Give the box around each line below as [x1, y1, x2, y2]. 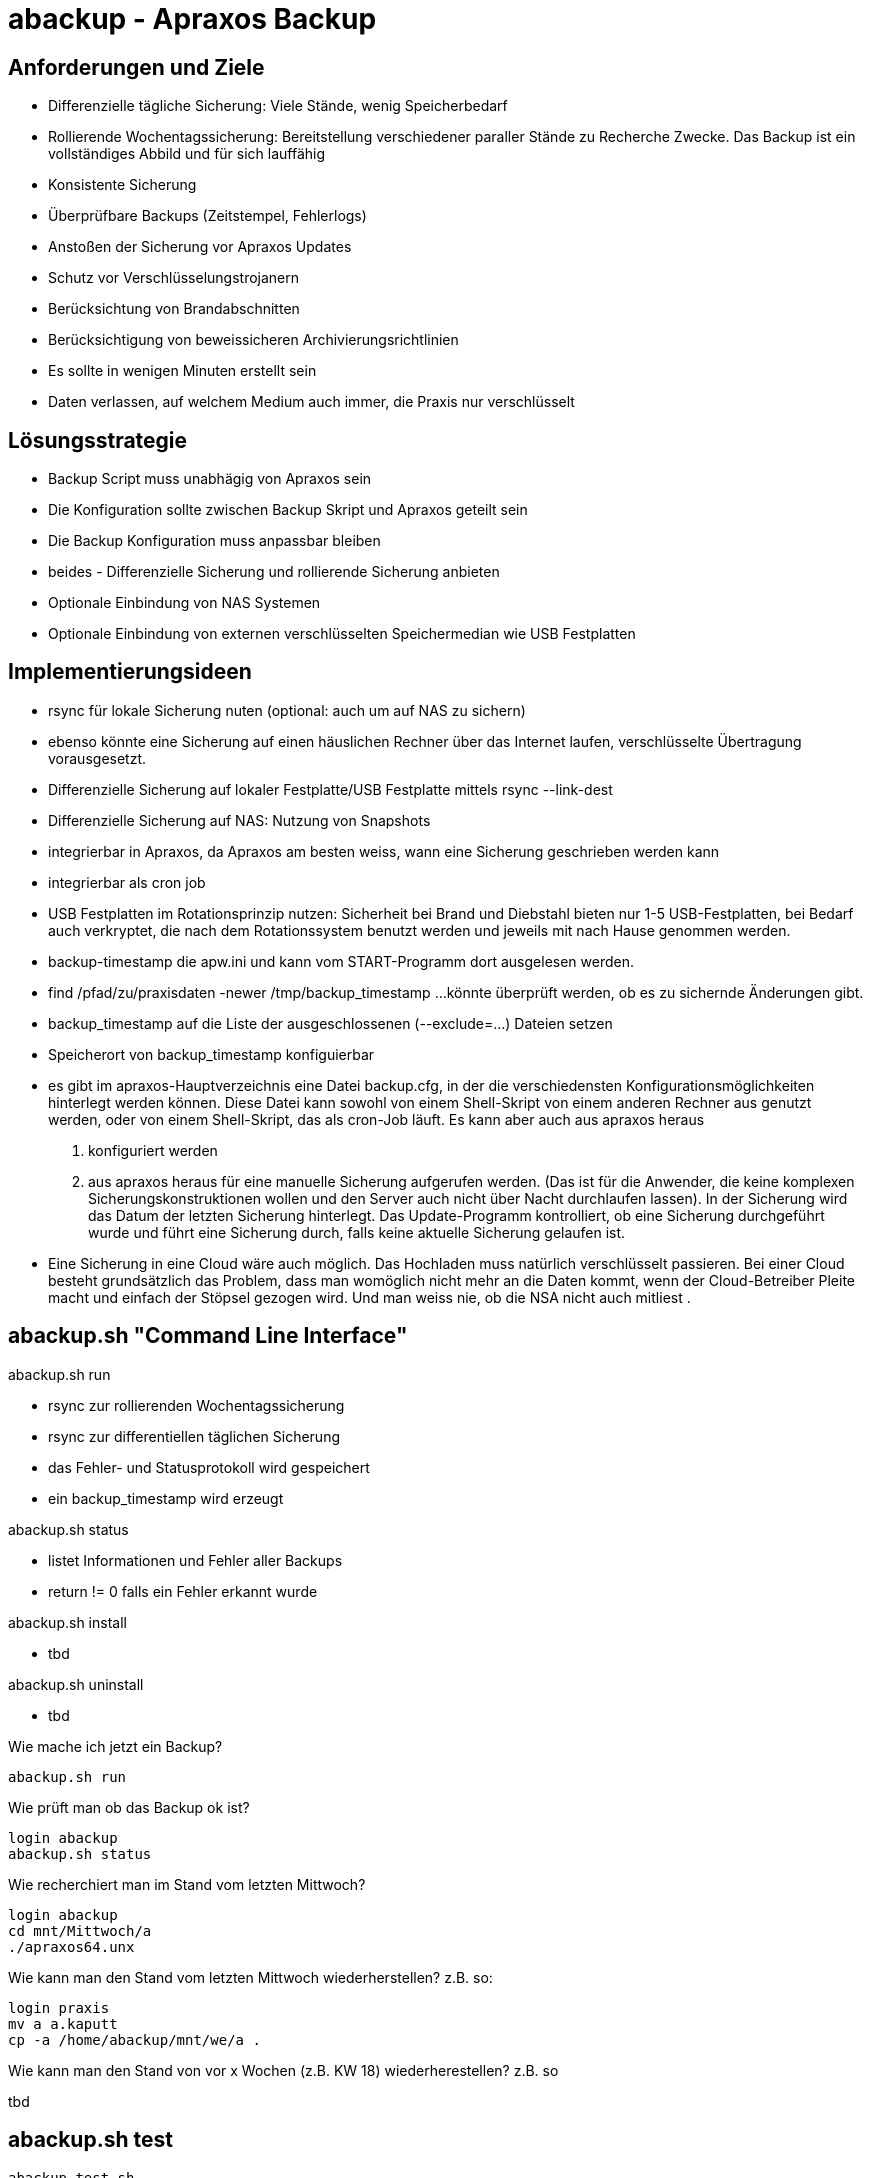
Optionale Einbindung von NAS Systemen [48, 594, 321, 612]
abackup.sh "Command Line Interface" [8, 1323, 408, 1349]
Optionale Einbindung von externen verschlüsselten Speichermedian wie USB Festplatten [48, 625, 636, 643]
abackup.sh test [8, 2127, 173, 2153]
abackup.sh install [8, 1613, 127, 1631]
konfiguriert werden [88, 1141, 218, 1159]
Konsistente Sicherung [48, 176, 197, 194]
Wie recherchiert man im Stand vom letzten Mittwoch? [8, 1875, 366, 1893]
